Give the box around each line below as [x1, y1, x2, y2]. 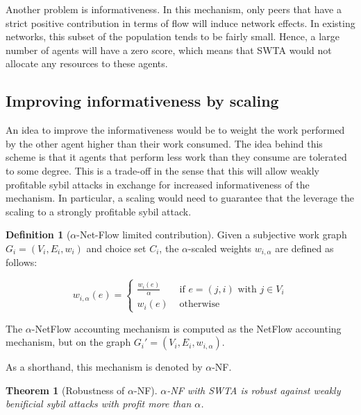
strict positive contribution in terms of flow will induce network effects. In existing [6, 15, 355, 30]
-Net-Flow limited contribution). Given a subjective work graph [76, 227, 347, 242]
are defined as [275, 240, 334, 255]
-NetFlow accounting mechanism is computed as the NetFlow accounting [31, 321, 342, 335]
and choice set [86, 240, 146, 255]
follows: [6, 255, 37, 270]
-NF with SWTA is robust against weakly [167, 382, 341, 397]
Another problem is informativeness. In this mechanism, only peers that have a [6, 2, 342, 16]
